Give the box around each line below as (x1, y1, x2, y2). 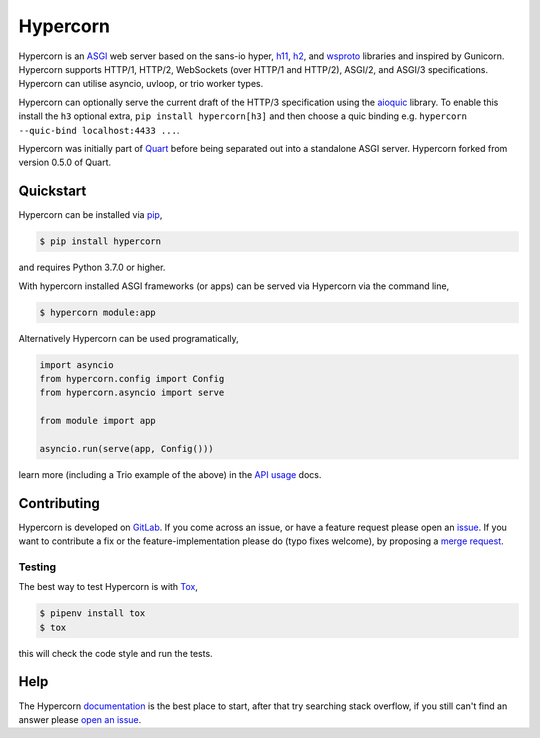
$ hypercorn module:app (39, 306, 157, 318)
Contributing (18, 495, 100, 512)
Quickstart (18, 183, 87, 200)
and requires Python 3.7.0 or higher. (18, 261, 166, 274)
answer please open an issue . (18, 713, 142, 725)
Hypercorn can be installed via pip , (18, 209, 163, 221)
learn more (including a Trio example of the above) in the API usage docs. (18, 468, 322, 480)
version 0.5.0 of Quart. (18, 156, 112, 169)
